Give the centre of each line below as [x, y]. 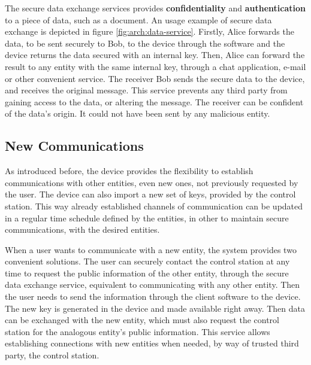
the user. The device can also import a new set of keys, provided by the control [150, 194]
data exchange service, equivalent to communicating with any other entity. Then [153, 285]
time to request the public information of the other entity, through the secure [147, 273]
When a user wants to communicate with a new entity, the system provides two [151, 249]
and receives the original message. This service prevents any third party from [146, 90]
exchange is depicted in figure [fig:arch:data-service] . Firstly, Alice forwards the [150, 31]
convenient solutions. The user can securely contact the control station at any [147, 261]
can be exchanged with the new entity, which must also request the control [142, 320]
